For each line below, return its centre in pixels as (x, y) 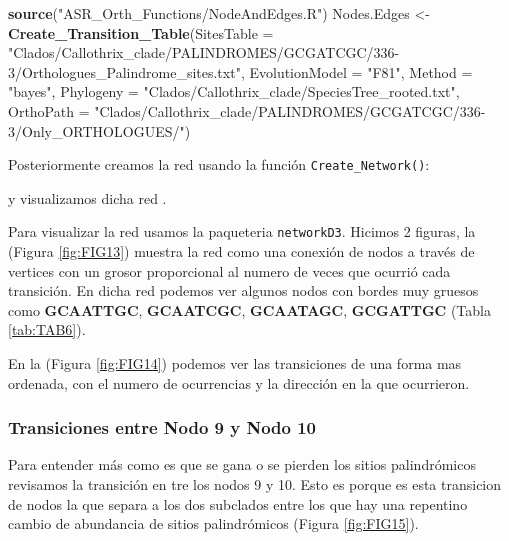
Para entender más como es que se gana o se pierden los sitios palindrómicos (242, 464)
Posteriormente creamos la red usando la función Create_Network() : (219, 164)
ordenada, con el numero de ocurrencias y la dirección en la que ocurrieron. (239, 382)
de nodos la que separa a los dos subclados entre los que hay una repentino (238, 503)
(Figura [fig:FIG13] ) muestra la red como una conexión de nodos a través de (241, 251)
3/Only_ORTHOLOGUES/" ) (99, 130)
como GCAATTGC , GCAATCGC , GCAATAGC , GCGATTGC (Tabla (249, 309)
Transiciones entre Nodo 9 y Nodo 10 (162, 427)
